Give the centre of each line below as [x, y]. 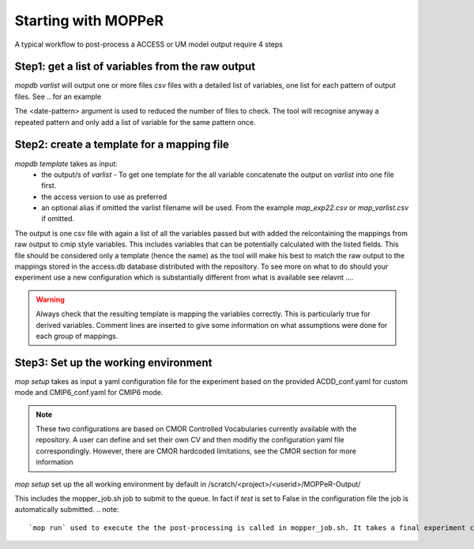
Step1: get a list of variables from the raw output [135, 67]
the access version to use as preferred [104, 197]
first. [49, 186]
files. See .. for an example [58, 96]
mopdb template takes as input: [66, 164]
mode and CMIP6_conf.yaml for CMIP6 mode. [89, 393]
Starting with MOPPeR [89, 21]
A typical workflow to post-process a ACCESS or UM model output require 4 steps [149, 44]
